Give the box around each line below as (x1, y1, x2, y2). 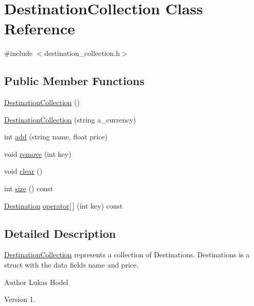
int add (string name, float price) (4, 131, 108, 142)
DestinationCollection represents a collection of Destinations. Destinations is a (4, 249, 250, 260)
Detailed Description (4, 225, 116, 241)
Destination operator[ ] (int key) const (4, 200, 123, 211)
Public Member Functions (4, 73, 144, 89)
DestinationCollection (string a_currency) (4, 114, 136, 125)
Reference (4, 18, 75, 39)
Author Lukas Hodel (4, 276, 69, 287)
